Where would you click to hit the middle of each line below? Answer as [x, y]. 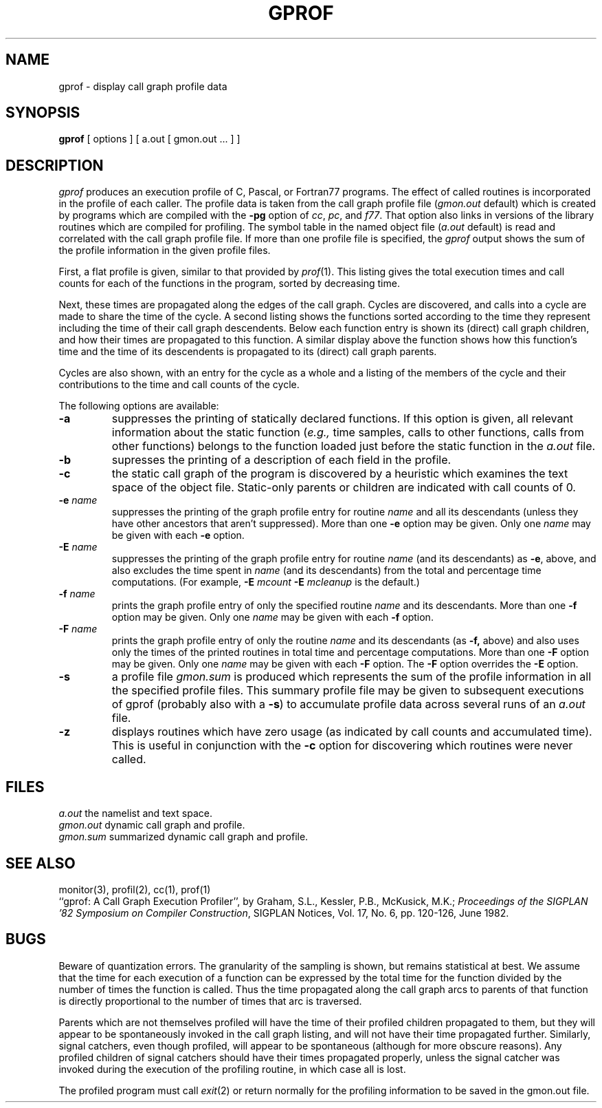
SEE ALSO [41, 863]
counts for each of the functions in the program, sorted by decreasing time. [229, 284]
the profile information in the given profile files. [165, 251]
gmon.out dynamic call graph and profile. [152, 825]
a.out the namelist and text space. [135, 813]
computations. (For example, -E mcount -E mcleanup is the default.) [266, 582]
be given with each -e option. [178, 535]
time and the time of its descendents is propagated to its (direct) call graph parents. [248, 352]
